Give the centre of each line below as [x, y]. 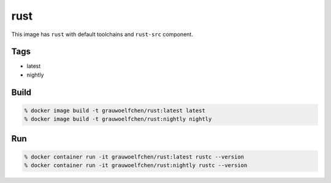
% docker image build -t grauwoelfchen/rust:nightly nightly [118, 119]
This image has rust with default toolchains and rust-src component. [102, 34]
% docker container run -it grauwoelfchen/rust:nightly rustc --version [136, 166]
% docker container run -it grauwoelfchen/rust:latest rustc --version [134, 157]
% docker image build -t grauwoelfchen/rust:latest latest [115, 110]
